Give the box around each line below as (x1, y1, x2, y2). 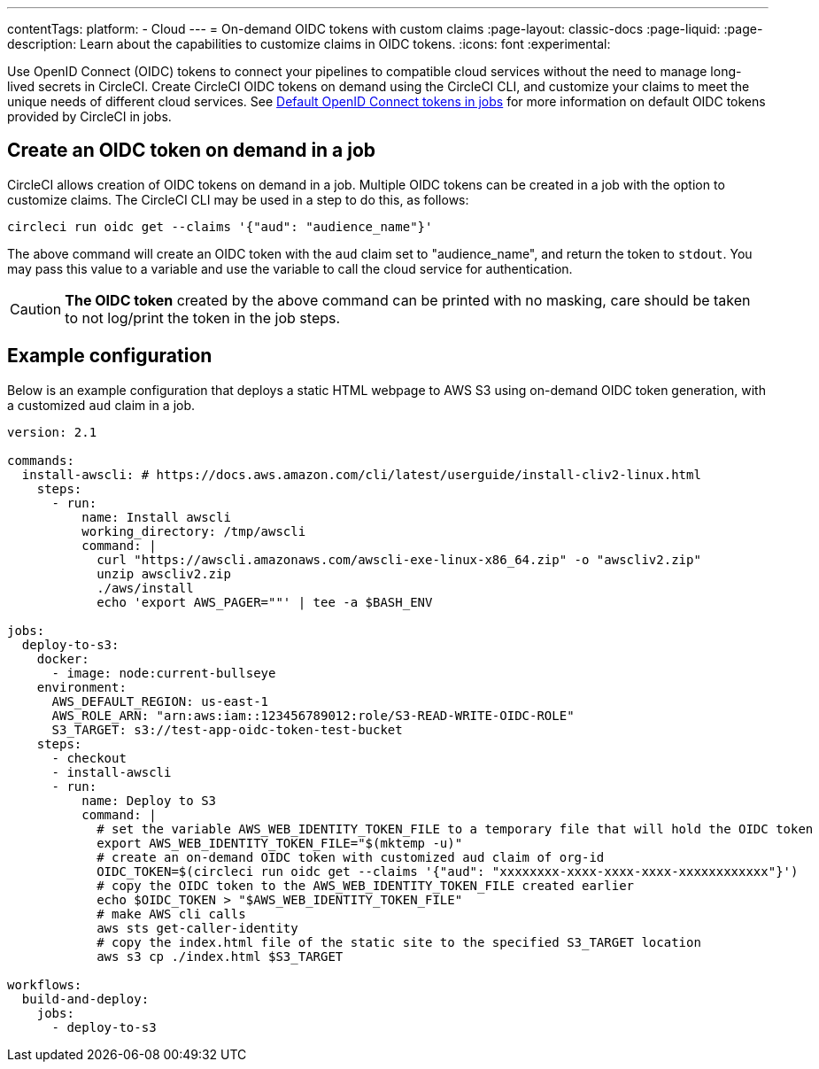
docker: (36, 651, 89, 666)
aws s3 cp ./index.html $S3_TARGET (97, 949, 344, 964)
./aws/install (97, 580, 194, 595)
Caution (10, 299, 62, 318)
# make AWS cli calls (97, 906, 246, 921)
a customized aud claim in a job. (7, 397, 196, 413)
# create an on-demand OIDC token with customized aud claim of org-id (97, 849, 605, 864)
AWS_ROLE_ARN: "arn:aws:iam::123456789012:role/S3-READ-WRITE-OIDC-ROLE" (51, 708, 575, 723)
